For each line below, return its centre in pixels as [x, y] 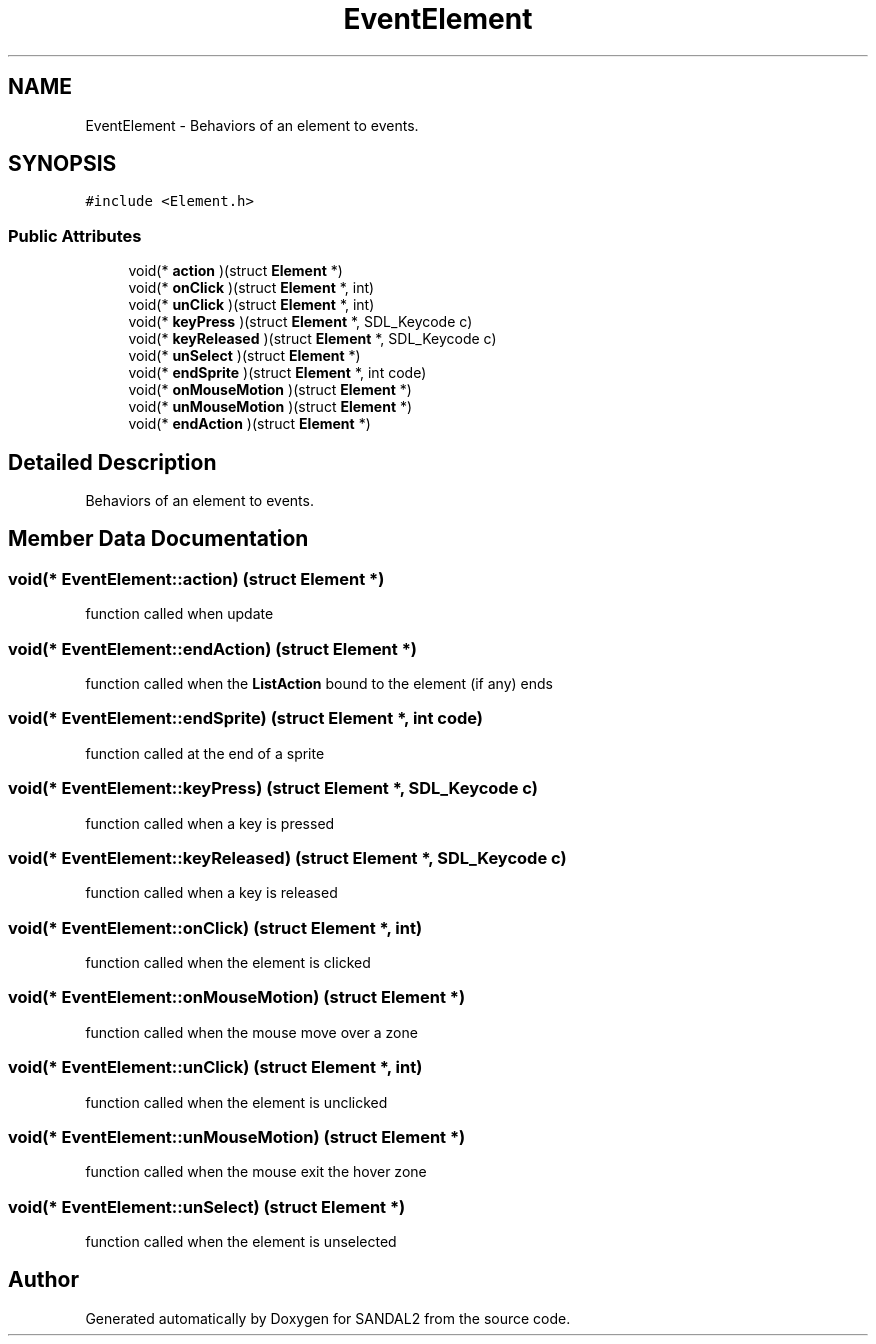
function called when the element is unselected [241, 1241]
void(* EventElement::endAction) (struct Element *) [212, 648]
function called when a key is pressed [210, 823]
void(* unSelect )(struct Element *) [244, 356]
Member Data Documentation [158, 539]
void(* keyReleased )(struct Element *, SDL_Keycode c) [312, 339]
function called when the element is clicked [228, 962]
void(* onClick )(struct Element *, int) [251, 288]
